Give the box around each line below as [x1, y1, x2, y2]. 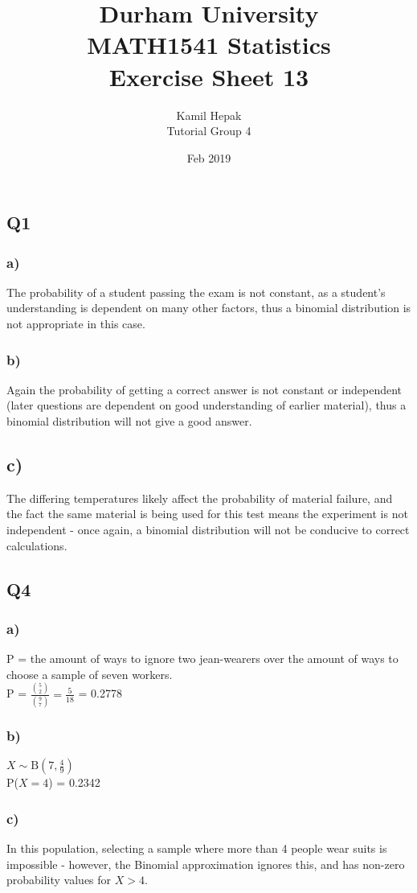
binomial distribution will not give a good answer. [6, 413, 252, 430]
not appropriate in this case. [6, 315, 145, 332]
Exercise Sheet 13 [108, 60, 309, 93]
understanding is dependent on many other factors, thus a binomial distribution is [6, 299, 411, 316]
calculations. [6, 537, 67, 553]
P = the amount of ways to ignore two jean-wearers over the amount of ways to [6, 650, 399, 667]
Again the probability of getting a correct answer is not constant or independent [6, 381, 402, 397]
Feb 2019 [186, 149, 231, 166]
